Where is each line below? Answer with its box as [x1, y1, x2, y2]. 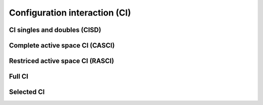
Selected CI [9, 88, 45, 96]
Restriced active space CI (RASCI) [9, 57, 114, 65]
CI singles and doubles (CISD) [9, 26, 102, 34]
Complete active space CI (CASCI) [9, 41, 115, 50]
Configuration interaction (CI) [9, 7, 131, 18]
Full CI [9, 72, 29, 81]
